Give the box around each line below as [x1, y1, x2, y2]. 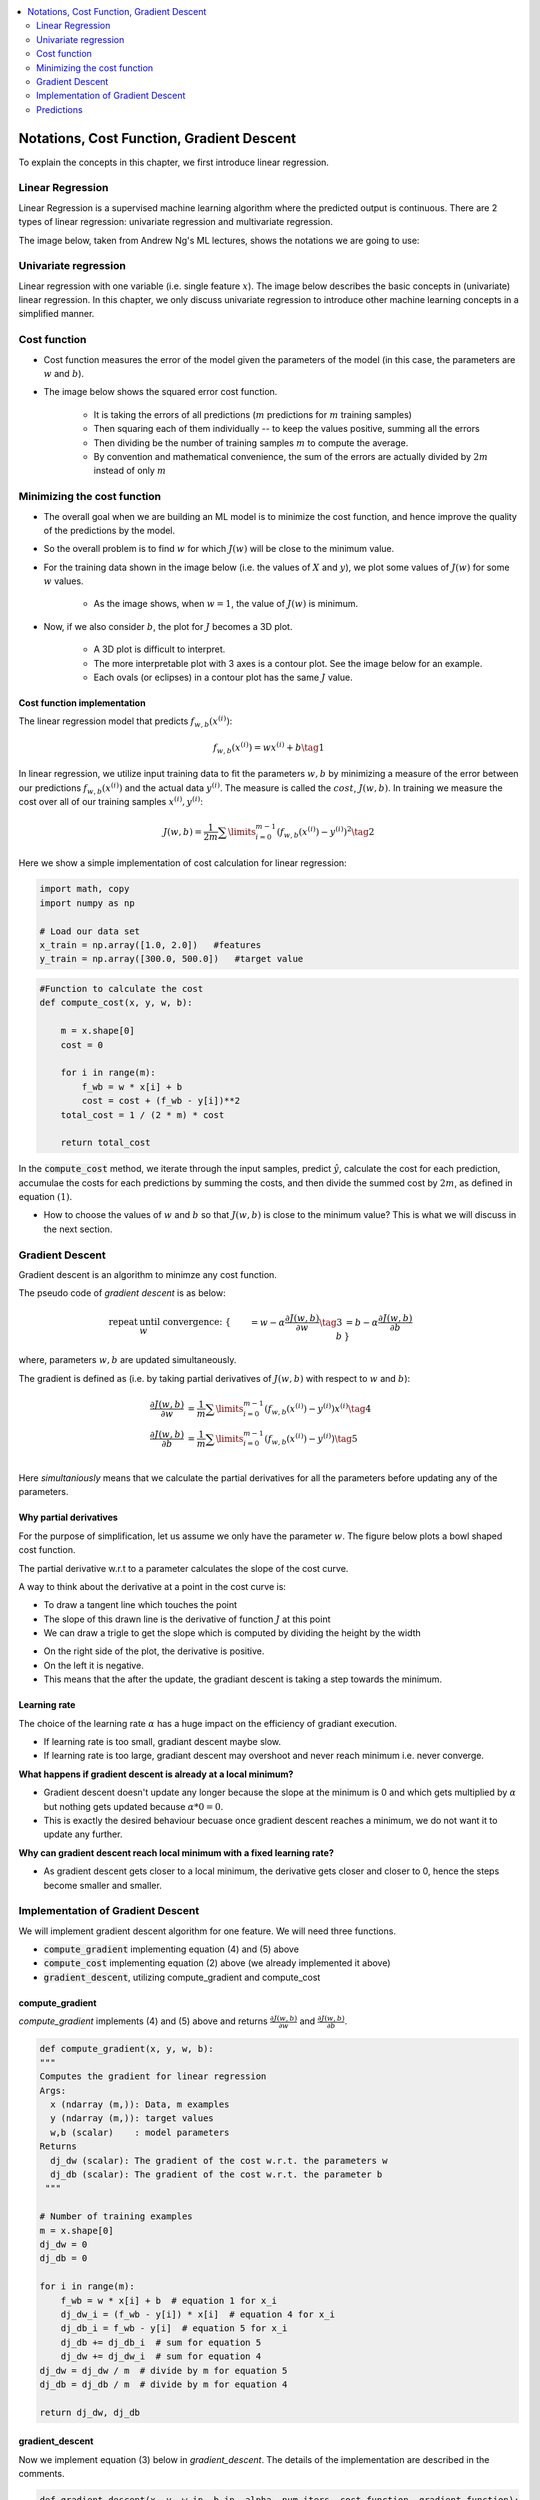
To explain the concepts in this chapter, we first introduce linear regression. [18, 156, 330, 168]
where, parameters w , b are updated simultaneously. [18, 1354, 237, 1366]
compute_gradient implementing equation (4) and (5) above [43, 1943, 300, 1955]
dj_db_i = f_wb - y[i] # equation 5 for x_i [60, 2323, 288, 2334]
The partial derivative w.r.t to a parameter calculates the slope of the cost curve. [18, 1562, 349, 1574]
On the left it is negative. [43, 1659, 144, 1671]
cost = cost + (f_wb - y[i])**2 [81, 1095, 240, 1107]
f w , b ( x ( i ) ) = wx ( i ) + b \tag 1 [213, 740, 325, 755]
